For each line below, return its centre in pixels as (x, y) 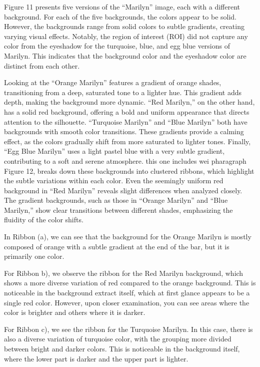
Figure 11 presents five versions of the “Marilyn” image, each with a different (122, 7)
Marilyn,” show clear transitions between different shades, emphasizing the (118, 210)
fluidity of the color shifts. (44, 220)
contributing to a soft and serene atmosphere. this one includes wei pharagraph (125, 160)
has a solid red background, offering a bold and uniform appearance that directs (127, 111)
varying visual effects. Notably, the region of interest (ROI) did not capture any (126, 36)
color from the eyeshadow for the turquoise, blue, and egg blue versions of (117, 46)
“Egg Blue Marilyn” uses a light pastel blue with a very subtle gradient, (114, 151)
